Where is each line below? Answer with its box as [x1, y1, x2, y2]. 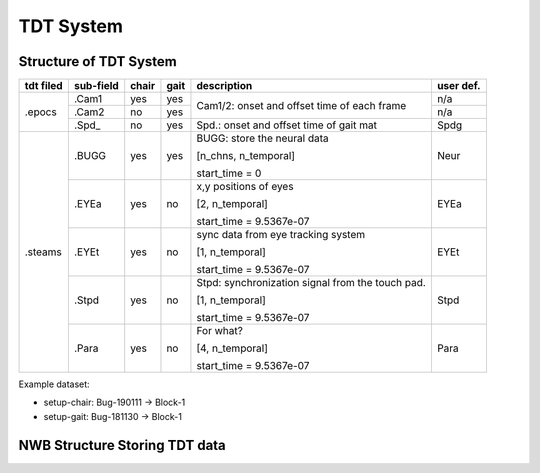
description [196, 79, 253, 93]
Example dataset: [18, 378, 90, 390]
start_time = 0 [196, 166, 262, 180]
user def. [436, 79, 481, 93]
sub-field [73, 79, 119, 93]
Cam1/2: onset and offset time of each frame [196, 98, 407, 112]
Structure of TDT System [18, 53, 177, 70]
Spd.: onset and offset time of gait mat [196, 118, 377, 132]
